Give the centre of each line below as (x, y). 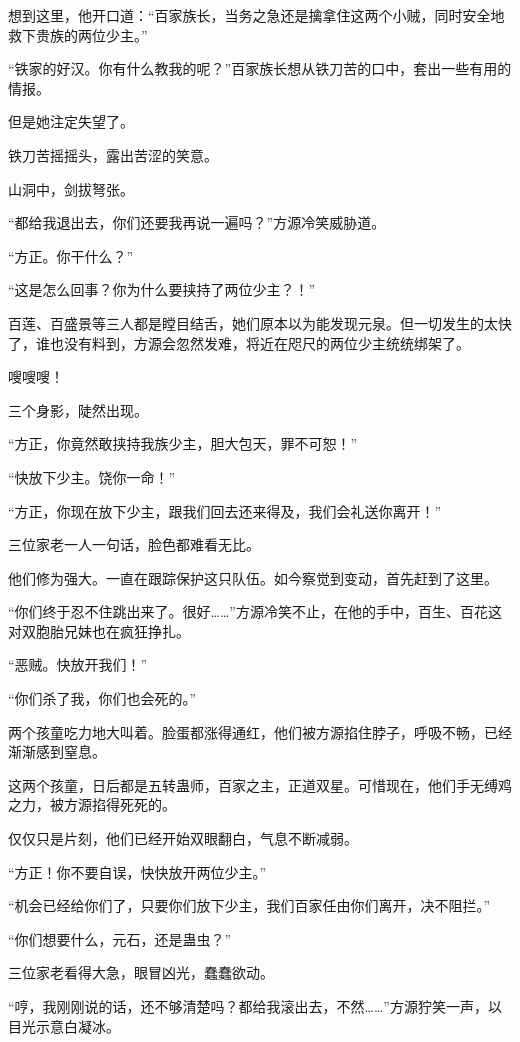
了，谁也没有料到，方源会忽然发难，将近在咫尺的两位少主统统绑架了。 (239, 342)
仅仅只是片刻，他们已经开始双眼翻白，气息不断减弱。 (183, 838)
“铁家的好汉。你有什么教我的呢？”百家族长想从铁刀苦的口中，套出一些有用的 (260, 68)
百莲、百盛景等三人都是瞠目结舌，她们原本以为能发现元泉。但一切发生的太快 (260, 322)
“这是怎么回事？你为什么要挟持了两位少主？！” (162, 289)
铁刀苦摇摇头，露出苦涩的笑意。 (113, 154)
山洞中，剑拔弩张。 (71, 188)
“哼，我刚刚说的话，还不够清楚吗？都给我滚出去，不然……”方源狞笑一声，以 (255, 1006)
